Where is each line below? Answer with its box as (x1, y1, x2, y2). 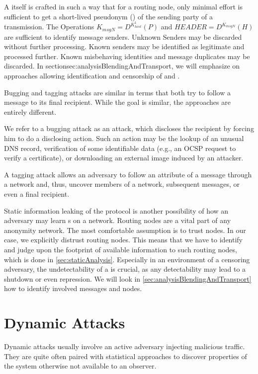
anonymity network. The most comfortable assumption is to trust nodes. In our (4, 224, 246, 235)
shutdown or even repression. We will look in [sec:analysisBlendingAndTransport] (4, 273, 252, 284)
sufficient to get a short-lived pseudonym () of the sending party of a (4, 11, 213, 21)
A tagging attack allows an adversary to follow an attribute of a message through (4, 169, 252, 179)
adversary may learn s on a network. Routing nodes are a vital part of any (4, 215, 231, 225)
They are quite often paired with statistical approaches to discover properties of (4, 351, 247, 361)
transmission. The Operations (4, 21, 94, 32)
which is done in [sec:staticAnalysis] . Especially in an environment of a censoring (4, 254, 250, 264)
